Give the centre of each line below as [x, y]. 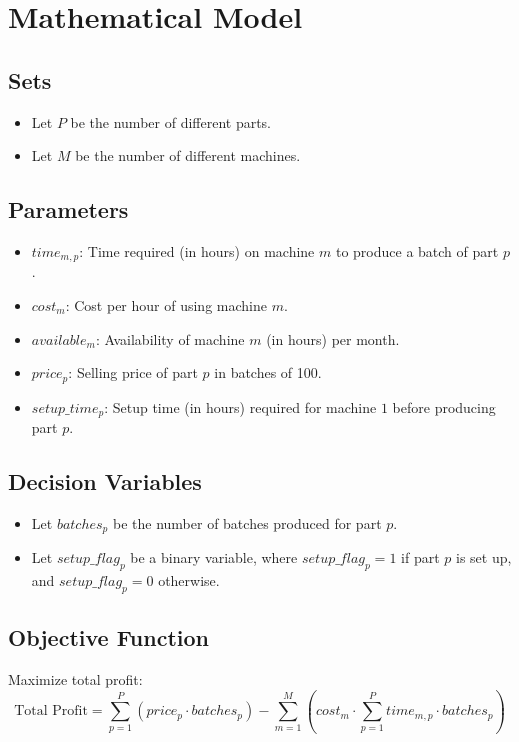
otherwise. [189, 580]
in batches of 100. [268, 372]
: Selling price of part [133, 372]
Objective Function [109, 637]
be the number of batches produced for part [247, 522]
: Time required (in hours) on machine [197, 250]
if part [420, 557]
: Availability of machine [170, 338]
